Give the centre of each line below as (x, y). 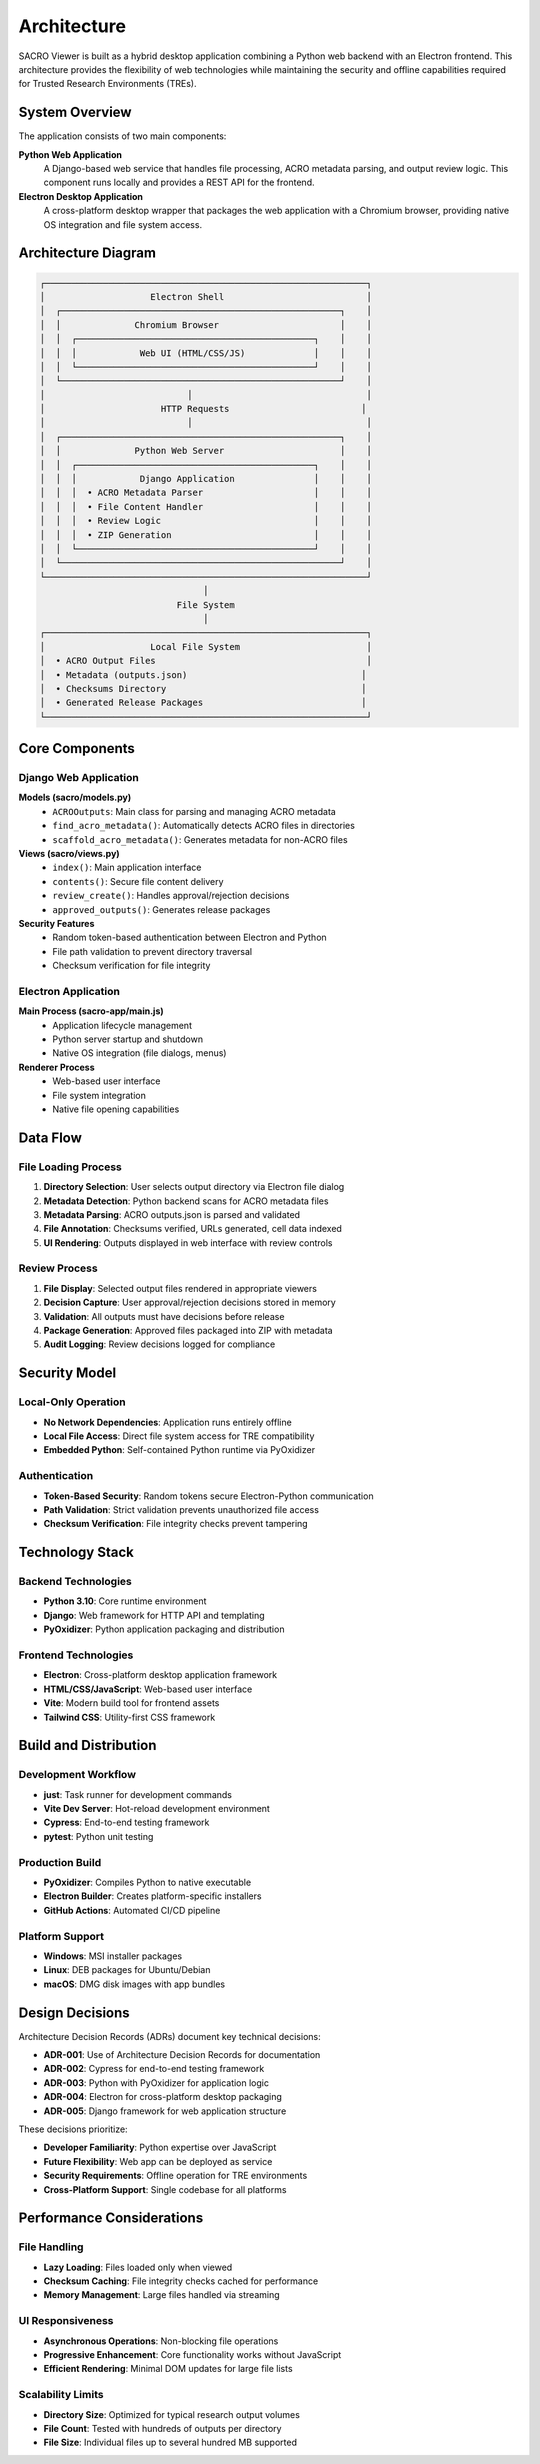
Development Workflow (77, 1775)
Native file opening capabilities (116, 1109)
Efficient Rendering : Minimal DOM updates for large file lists (168, 2369)
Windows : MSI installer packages (113, 1956)
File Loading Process (70, 1167)
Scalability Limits (61, 2395)
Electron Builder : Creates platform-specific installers (152, 1896)
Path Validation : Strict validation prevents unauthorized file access (181, 1509)
